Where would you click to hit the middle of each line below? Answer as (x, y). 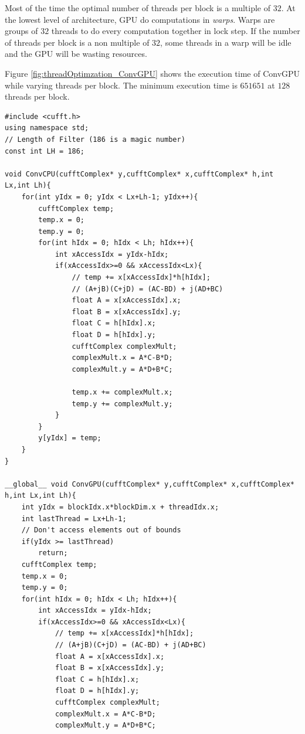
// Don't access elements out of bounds (101, 530)
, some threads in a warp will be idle (226, 42)
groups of (21, 31)
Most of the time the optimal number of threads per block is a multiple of (138, 8)
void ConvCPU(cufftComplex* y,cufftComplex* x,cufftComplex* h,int (139, 174)
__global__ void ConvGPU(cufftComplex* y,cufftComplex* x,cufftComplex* (150, 484)
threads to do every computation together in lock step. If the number (176, 31)
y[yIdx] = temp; (70, 438)
